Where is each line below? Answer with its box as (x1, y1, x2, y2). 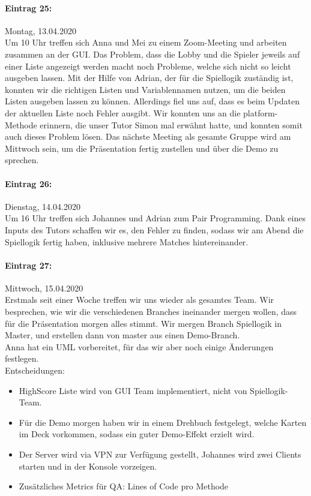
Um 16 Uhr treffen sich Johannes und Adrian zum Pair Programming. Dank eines (5, 212, 306, 224)
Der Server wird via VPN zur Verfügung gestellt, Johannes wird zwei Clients (19, 448, 301, 461)
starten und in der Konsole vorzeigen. (19, 459, 157, 472)
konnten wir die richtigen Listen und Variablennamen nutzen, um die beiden (5, 83, 286, 95)
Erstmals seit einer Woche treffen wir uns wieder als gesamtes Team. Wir (5, 293, 274, 306)
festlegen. (5, 352, 39, 365)
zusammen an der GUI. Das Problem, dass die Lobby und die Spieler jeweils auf (5, 47, 300, 60)
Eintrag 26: (5, 177, 52, 190)
